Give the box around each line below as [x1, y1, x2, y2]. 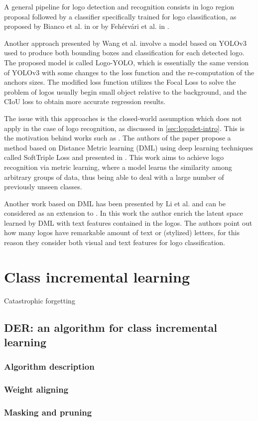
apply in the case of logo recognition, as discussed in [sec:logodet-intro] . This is [4, 123, 245, 133]
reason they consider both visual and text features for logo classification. [4, 237, 225, 248]
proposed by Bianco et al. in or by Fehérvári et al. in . [4, 21, 169, 31]
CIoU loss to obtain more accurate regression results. [4, 96, 166, 107]
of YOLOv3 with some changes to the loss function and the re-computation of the [4, 67, 255, 77]
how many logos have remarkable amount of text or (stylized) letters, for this [4, 227, 240, 238]
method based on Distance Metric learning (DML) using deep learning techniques [4, 142, 253, 152]
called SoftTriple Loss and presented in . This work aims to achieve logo [4, 152, 224, 162]
